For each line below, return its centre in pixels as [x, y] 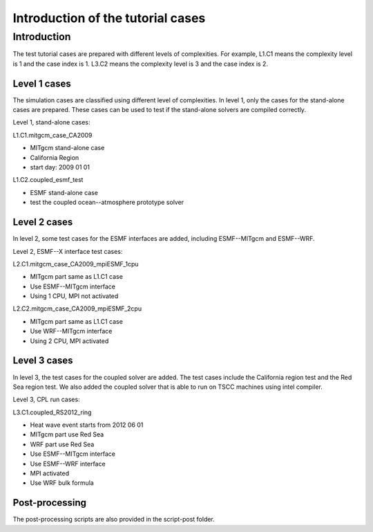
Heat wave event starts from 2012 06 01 [87, 425]
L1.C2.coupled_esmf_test [48, 180]
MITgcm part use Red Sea [67, 434]
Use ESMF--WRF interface [68, 464]
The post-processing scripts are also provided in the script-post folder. [114, 520]
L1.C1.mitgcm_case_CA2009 [52, 135]
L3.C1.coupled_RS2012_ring [52, 412]
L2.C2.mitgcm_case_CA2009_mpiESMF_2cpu [77, 309]
